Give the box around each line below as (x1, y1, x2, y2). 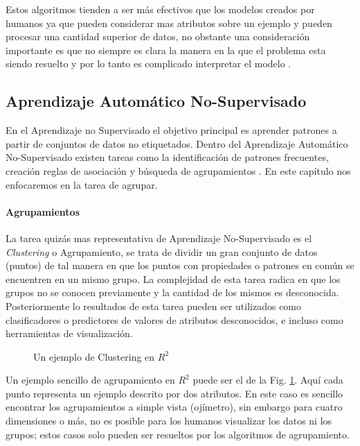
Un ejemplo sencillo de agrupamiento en (6, 372, 175, 387)
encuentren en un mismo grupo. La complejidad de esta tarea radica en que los (6, 271, 341, 286)
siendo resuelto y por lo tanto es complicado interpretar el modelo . (6, 56, 291, 71)
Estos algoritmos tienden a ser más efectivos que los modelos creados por (6, 2, 315, 16)
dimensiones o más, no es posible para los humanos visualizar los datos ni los (6, 413, 332, 428)
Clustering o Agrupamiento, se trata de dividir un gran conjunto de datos (6, 244, 318, 259)
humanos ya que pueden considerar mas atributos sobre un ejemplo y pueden (6, 15, 332, 30)
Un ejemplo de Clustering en (33, 349, 155, 363)
